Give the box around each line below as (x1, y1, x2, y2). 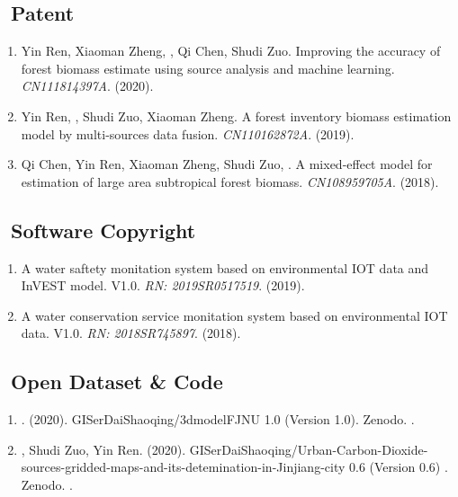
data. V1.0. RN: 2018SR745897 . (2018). (21, 324, 241, 342)
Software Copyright (11, 216, 196, 244)
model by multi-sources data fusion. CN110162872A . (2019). (21, 124, 355, 143)
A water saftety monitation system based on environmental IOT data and (21, 258, 429, 277)
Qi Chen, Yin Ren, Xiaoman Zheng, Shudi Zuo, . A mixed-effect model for (21, 155, 433, 173)
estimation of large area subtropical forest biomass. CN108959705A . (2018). (21, 172, 439, 191)
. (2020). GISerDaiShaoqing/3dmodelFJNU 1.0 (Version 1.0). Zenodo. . (21, 410, 415, 429)
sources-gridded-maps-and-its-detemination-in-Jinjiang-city (21, 457, 346, 476)
